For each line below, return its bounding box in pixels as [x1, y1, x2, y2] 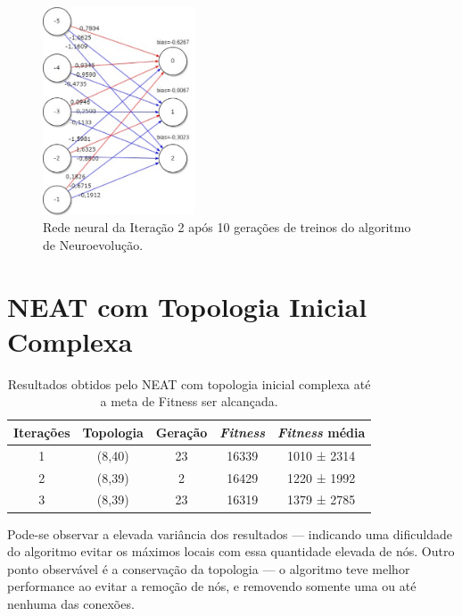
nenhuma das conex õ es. [7, 594, 135, 612]
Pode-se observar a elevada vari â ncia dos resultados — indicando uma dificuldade [7, 524, 452, 543]
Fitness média [277, 422, 366, 441]
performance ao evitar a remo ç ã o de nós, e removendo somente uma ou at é [7, 577, 417, 595]
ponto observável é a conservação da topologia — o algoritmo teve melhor [7, 559, 410, 578]
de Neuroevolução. [43, 235, 144, 254]
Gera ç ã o [155, 422, 208, 441]
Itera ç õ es [13, 422, 70, 441]
